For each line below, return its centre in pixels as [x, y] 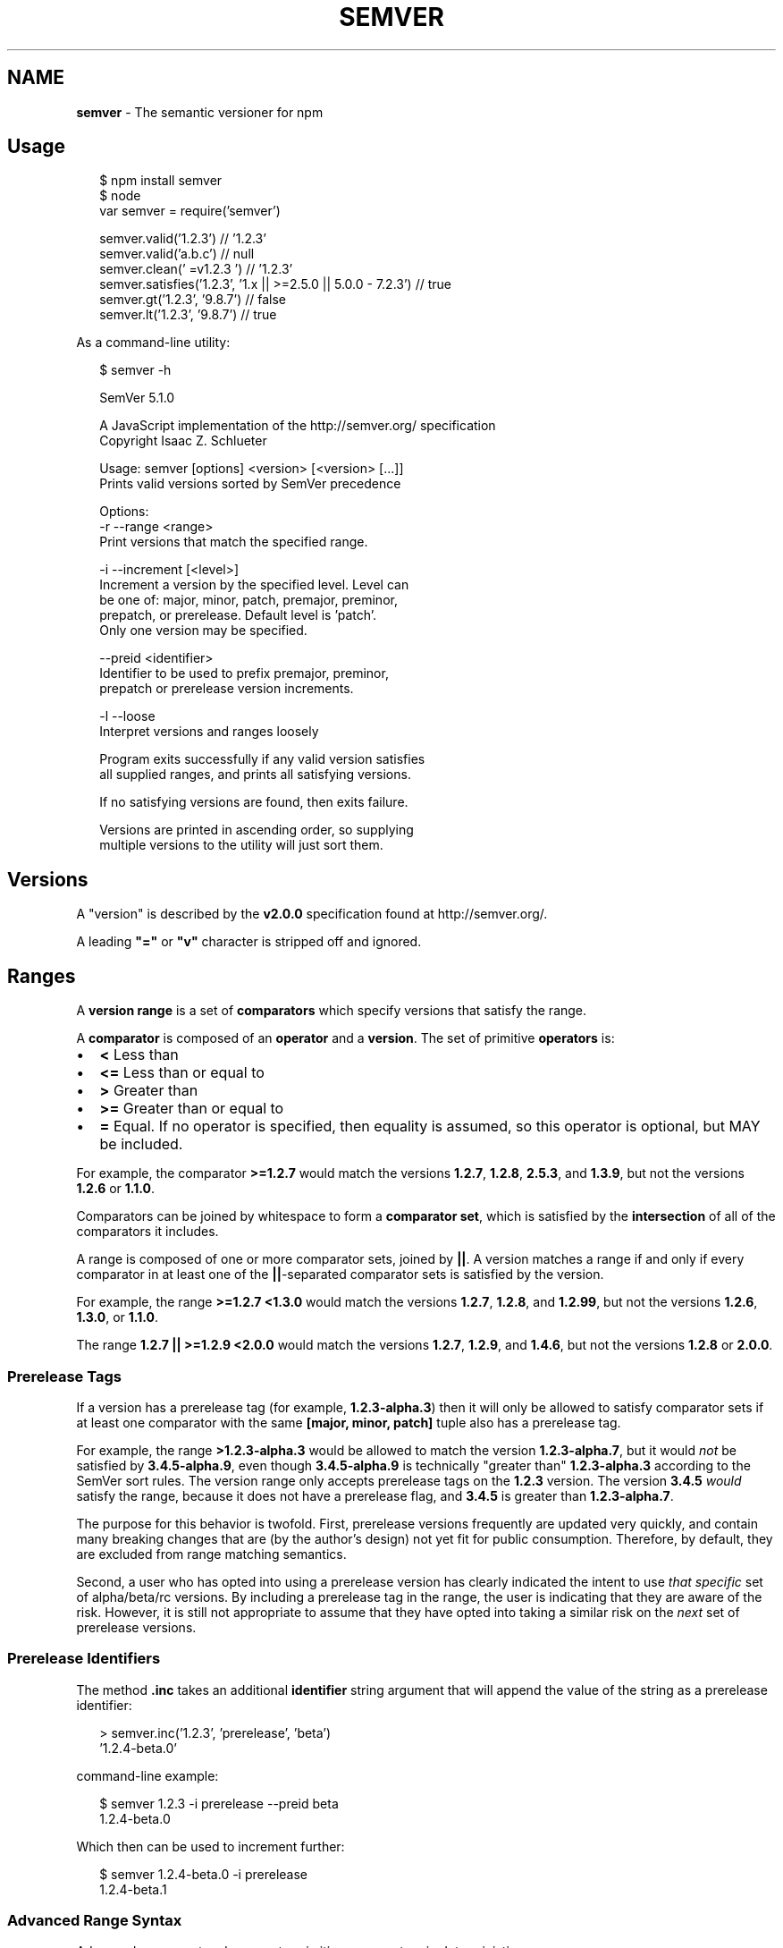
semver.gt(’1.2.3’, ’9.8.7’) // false [193, 300]
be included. [141, 1144]
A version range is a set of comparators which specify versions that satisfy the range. [332, 1011]
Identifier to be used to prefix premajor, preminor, [244, 673]
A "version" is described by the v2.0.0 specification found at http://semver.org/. [312, 914]
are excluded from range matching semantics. [211, 1554]
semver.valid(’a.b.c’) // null [177, 254]
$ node [120, 196]
